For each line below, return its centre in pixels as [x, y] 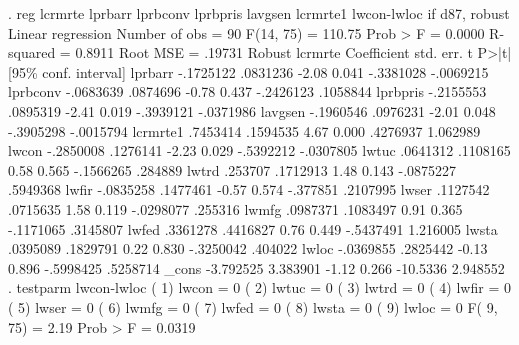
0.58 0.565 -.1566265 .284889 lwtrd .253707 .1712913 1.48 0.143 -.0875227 [232, 169]
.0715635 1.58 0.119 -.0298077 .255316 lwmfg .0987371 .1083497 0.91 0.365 [235, 208]
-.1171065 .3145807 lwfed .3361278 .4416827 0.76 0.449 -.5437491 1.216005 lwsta [253, 228]
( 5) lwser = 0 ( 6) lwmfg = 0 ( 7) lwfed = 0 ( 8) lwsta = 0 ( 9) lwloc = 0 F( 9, [253, 306]
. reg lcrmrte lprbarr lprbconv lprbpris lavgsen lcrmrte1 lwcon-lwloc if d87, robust [259, 13]
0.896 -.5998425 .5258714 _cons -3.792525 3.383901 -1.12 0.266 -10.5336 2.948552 [256, 267]
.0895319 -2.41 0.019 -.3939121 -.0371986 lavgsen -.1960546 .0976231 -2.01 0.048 [252, 110]
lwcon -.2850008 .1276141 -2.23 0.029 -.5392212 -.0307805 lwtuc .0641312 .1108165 [259, 150]
